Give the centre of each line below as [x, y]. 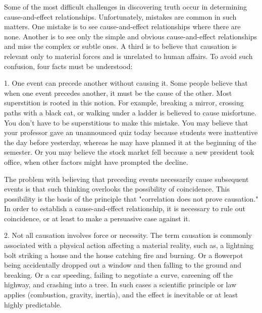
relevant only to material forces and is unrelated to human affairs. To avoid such [128, 56]
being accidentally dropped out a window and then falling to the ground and [123, 265]
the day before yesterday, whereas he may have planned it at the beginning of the [130, 142]
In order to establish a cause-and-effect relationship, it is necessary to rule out [125, 208]
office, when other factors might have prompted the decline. [96, 162]
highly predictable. [33, 304]
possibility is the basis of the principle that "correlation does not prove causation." [131, 198]
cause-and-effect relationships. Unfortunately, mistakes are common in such [120, 16]
